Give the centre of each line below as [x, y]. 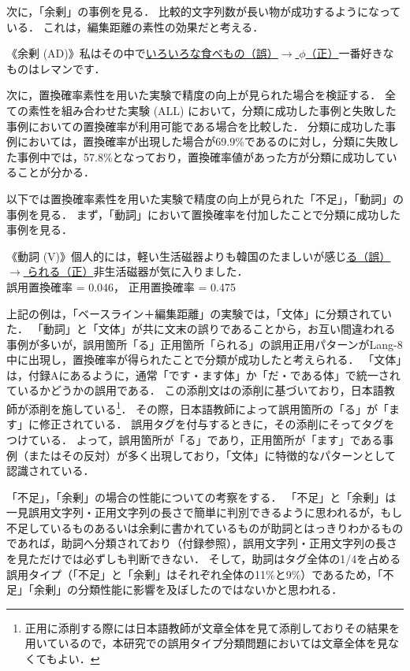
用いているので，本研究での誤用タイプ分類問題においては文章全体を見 [207, 643]
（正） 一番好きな [350, 53]
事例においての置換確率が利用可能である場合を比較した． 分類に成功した [196, 126]
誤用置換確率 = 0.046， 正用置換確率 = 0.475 [121, 286]
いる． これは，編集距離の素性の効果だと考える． [135, 26]
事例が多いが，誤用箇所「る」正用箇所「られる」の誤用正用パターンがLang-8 [205, 344]
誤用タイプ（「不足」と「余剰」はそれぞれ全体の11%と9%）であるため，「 [195, 574]
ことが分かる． [56, 172]
